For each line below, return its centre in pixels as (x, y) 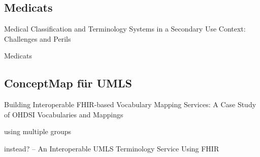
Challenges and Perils (38, 38)
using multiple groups (38, 131)
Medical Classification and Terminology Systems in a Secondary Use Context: (125, 29)
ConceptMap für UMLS (68, 83)
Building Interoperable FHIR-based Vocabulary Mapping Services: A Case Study (130, 104)
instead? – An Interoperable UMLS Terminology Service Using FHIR (112, 148)
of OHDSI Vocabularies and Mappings (64, 114)
